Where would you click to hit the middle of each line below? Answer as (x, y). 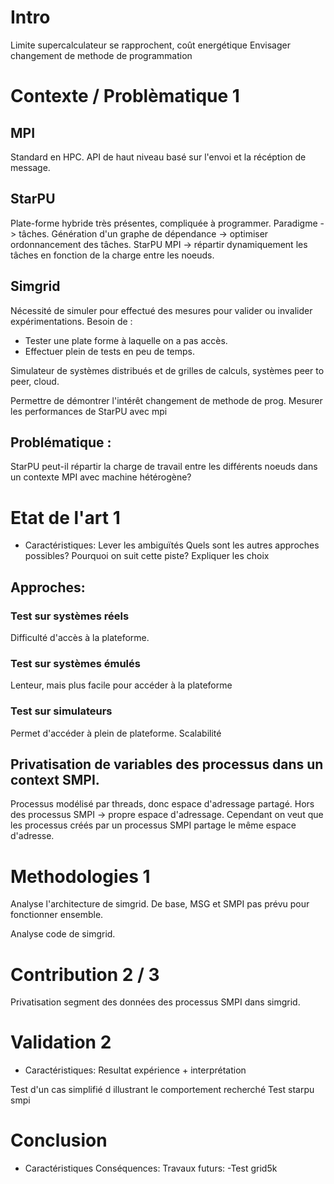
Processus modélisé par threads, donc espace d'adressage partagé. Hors (162, 804)
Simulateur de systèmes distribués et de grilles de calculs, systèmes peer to (167, 370)
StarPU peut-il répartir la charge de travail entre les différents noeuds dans (164, 467)
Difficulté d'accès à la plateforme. (80, 637)
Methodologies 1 (80, 876)
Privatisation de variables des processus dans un (167, 764)
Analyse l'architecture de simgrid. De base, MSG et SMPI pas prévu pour (160, 904)
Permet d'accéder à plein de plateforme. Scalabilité (116, 733)
